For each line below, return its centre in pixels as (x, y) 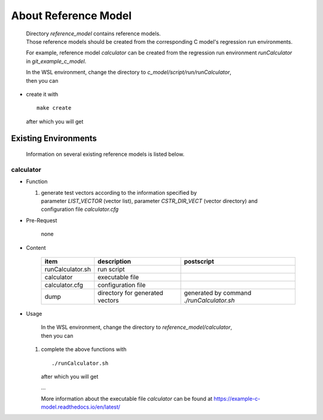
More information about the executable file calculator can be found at (127, 398)
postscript (199, 261)
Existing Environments (54, 139)
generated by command (218, 292)
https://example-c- (237, 398)
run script (111, 269)
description (115, 261)
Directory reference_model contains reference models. (93, 34)
